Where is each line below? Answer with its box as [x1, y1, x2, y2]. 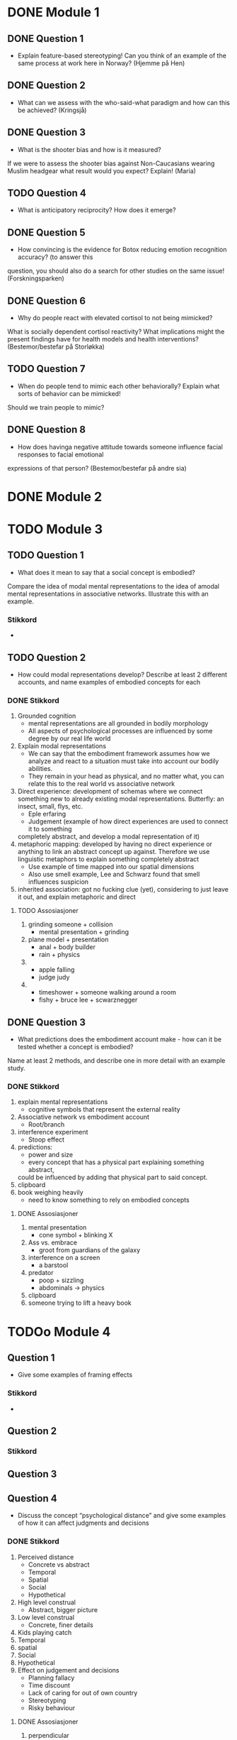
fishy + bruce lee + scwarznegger [38, 995, 138, 1005]
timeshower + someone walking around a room [38, 988, 177, 997]
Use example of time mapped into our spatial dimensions [28, 863, 195, 871]
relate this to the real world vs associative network [28, 779, 175, 788]
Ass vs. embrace [28, 1238, 78, 1247]
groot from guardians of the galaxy [38, 1246, 141, 1254]
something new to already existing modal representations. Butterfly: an [17, 794, 224, 803]
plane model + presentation [28, 935, 109, 944]
